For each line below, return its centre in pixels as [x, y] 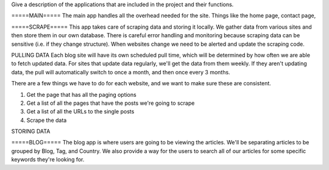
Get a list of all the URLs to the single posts [80, 112]
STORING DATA [31, 132]
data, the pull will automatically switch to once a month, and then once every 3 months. [121, 72]
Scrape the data [47, 120]
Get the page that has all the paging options [81, 94]
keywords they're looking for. [48, 160]
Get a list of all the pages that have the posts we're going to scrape [111, 103]
